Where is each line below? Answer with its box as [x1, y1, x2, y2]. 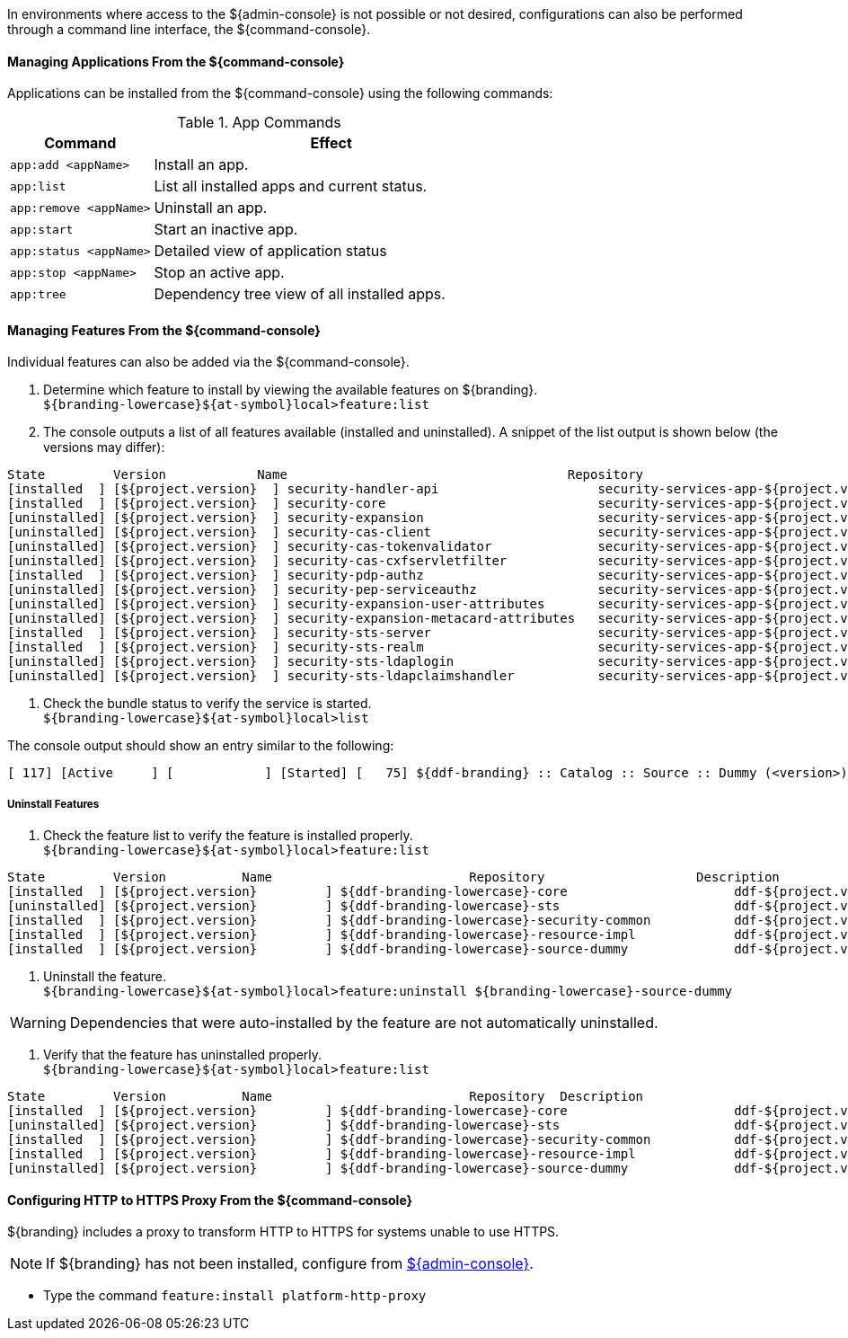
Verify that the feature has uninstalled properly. [43, 1047, 322, 1063]
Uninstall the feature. [43, 969, 166, 985]
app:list [10, 179, 66, 193]
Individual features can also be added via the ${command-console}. [7, 354, 410, 370]
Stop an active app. [154, 263, 285, 282]
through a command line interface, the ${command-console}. [7, 22, 371, 37]
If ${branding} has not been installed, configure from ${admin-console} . [46, 1254, 534, 1273]
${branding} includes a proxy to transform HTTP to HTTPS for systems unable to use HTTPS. [7, 1224, 560, 1240]
